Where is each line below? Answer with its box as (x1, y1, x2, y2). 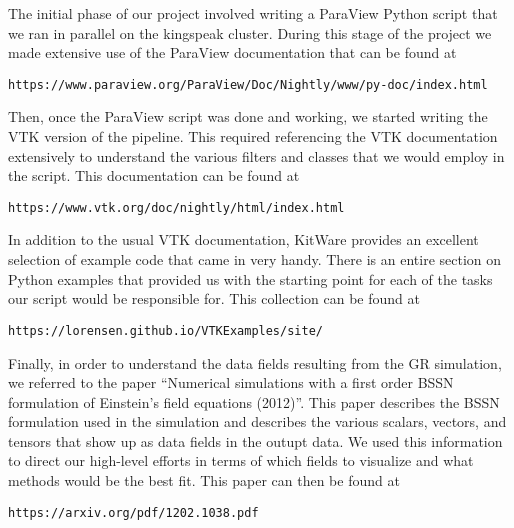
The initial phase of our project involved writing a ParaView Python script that (8, 3, 498, 23)
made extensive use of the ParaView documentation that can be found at (8, 42, 457, 63)
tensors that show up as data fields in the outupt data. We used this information (8, 430, 503, 451)
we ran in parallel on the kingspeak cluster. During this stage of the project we (8, 22, 492, 43)
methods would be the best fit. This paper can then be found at (8, 470, 400, 491)
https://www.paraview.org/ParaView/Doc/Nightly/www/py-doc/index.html (8, 77, 488, 92)
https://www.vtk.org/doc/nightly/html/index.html (8, 200, 345, 215)
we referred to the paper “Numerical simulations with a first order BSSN (8, 372, 454, 393)
